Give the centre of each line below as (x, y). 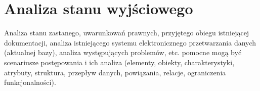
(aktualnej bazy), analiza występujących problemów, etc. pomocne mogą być (123, 52)
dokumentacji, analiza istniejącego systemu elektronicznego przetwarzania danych (130, 42)
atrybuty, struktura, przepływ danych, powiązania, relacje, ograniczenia (115, 72)
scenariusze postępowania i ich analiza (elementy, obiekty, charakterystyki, (119, 62)
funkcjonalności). (30, 82)
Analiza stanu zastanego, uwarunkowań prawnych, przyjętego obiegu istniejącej (127, 33)
